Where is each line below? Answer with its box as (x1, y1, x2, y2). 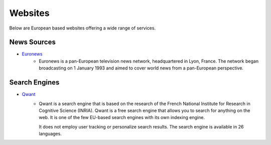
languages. (39, 130, 62, 137)
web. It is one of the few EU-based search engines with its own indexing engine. (39, 114, 205, 120)
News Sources (9, 38, 56, 46)
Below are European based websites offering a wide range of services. (9, 25, 156, 31)
